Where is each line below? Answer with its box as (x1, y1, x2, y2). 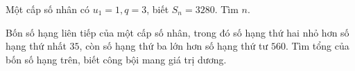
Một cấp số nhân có (6, 2, 90, 16)
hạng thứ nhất (6, 39, 67, 53)
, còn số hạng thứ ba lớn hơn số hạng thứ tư (79, 39, 268, 53)
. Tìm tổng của (285, 39, 349, 53)
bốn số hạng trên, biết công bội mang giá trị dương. (6, 52, 227, 66)
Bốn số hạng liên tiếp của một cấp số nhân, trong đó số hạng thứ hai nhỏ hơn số (6, 25, 349, 39)
